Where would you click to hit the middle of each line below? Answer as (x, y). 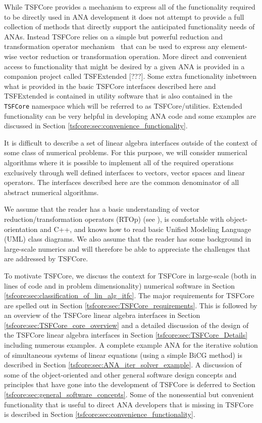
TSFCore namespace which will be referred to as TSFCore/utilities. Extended (123, 105)
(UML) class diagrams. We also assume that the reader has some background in (128, 239)
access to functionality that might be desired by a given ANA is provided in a (124, 66)
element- (234, 46)
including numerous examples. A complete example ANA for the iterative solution (131, 345)
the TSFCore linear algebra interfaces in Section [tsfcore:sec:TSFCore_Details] (126, 335)
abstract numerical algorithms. (51, 192)
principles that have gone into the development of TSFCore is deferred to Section (130, 384)
